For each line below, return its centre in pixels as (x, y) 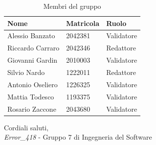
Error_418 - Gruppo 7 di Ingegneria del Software (78, 137)
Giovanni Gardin (33, 60)
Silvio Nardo (26, 72)
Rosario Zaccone (32, 109)
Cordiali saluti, (26, 127)
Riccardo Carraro (33, 48)
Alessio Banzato (31, 36)
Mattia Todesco (31, 96)
